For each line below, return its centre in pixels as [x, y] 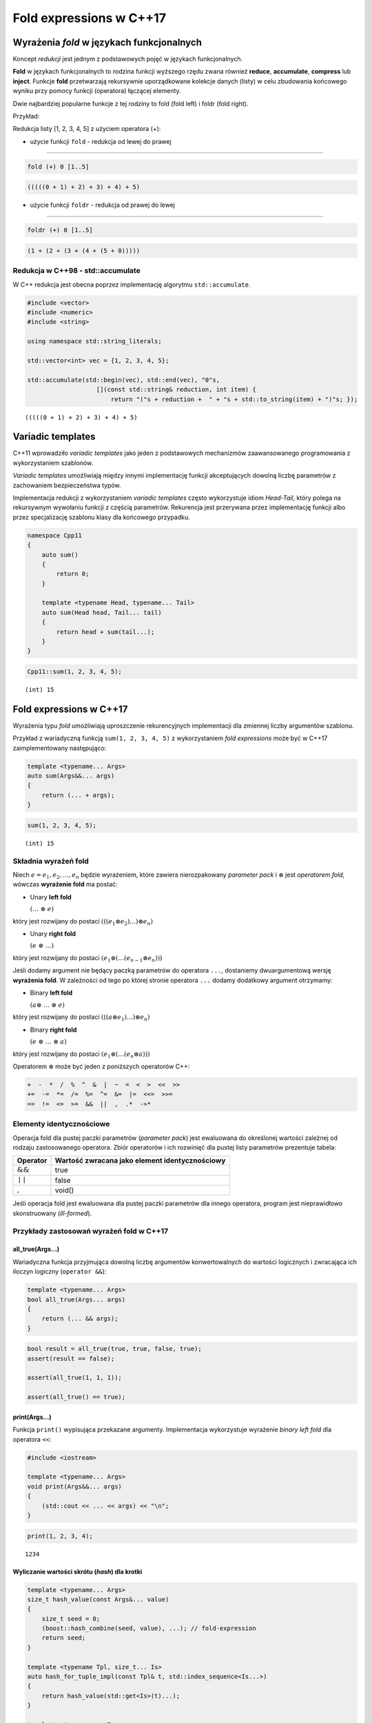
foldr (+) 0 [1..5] [60, 230]
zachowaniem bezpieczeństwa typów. [67, 485]
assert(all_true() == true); [76, 1397]
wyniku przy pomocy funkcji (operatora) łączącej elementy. [97, 91]
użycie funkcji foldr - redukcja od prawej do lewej [103, 205]
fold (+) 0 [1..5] [58, 166]
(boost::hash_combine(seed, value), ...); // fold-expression [149, 1629]
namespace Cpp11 [55, 535]
